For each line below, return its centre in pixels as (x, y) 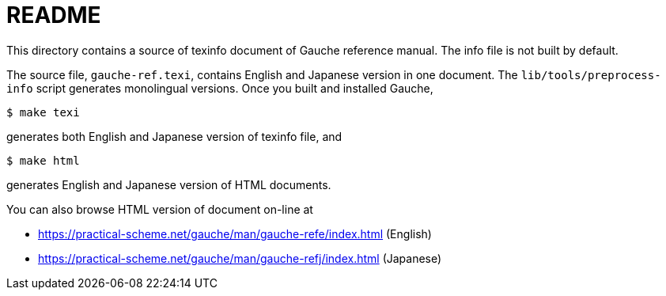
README (54, 15)
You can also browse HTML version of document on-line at (160, 209)
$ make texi (43, 112)
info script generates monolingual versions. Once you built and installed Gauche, (220, 88)
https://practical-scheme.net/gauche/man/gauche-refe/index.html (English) (235, 233)
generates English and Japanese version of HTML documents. (169, 184)
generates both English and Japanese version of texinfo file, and (174, 136)
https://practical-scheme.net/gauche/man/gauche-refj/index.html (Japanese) (240, 258)
